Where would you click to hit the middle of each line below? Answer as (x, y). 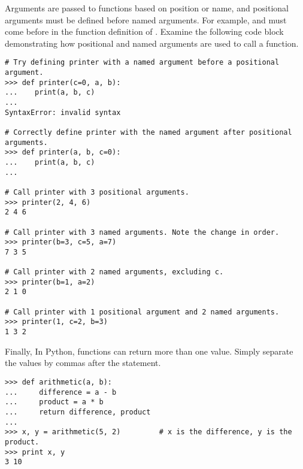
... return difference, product (78, 412)
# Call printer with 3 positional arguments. (97, 192)
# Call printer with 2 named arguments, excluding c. (114, 272)
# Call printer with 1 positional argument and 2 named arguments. (142, 312)
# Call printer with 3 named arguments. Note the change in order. (142, 232)
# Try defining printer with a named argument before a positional (142, 63)
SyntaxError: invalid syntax (63, 112)
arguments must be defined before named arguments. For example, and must (146, 19)
